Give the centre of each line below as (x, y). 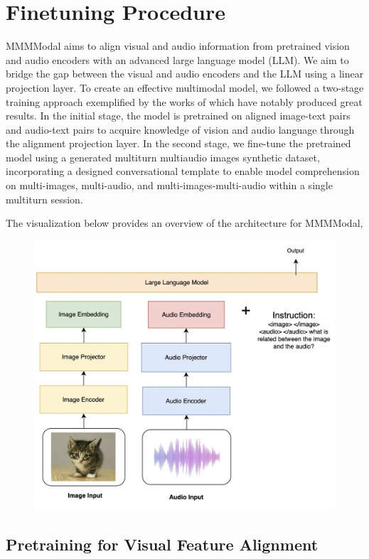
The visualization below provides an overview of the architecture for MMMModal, (184, 223)
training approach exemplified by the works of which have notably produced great (184, 101)
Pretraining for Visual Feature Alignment (162, 544)
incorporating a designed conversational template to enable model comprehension (183, 171)
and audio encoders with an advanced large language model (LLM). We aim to (177, 59)
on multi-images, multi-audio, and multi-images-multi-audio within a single (169, 185)
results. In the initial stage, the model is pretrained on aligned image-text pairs (178, 116)
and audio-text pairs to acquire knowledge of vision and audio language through (180, 129)
